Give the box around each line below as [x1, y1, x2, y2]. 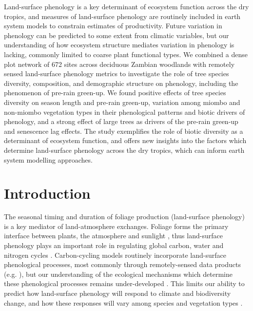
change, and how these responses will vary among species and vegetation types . [4, 297, 243, 308]
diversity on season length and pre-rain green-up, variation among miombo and [4, 97, 240, 107]
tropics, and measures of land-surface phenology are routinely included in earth [4, 11, 241, 21]
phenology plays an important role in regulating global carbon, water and [4, 240, 224, 250]
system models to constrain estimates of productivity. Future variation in [4, 21, 222, 31]
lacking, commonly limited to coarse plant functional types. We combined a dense [4, 49, 248, 59]
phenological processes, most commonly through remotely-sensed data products [4, 259, 241, 270]
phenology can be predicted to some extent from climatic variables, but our [4, 30, 229, 40]
